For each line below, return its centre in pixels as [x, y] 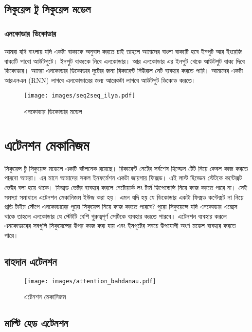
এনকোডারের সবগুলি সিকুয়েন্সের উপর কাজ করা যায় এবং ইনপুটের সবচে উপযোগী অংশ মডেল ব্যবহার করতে [120, 225]
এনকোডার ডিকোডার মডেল [53, 111]
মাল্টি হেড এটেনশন [36, 323]
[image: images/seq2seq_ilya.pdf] [80, 96]
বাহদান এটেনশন [31, 261]
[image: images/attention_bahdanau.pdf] [90, 281]
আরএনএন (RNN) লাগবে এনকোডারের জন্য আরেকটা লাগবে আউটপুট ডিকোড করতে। [100, 80]
